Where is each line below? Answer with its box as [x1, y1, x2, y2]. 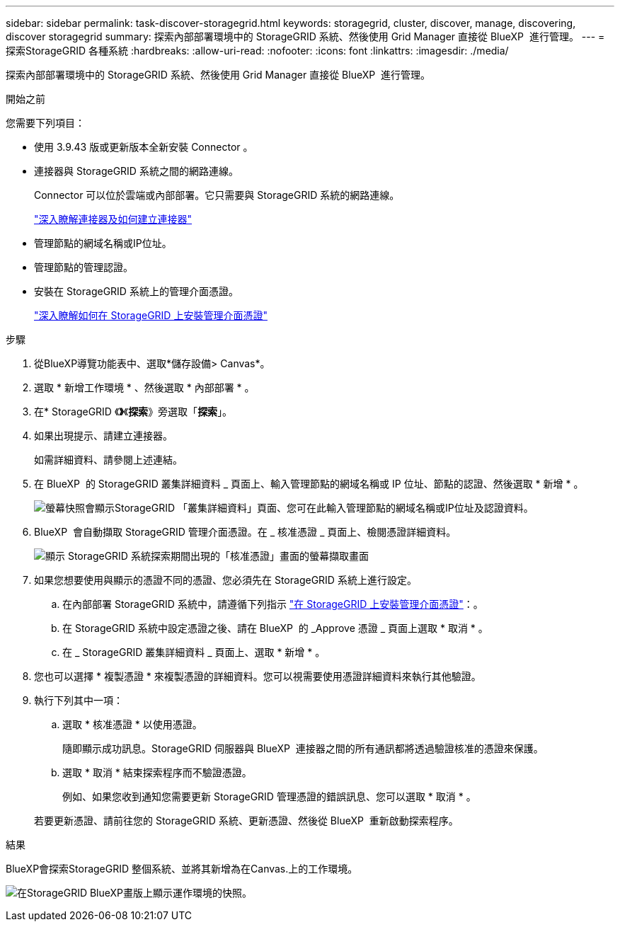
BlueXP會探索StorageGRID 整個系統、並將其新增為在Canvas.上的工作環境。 [6, 863, 358, 875]
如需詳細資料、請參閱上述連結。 [34, 454, 183, 466]
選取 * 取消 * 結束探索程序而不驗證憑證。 [62, 766, 252, 778]
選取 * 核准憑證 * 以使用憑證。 [62, 718, 202, 730]
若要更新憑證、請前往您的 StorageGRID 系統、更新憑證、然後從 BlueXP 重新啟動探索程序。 [34, 814, 459, 827]
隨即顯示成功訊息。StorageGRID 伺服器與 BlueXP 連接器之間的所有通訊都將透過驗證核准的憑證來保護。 [62, 742, 544, 754]
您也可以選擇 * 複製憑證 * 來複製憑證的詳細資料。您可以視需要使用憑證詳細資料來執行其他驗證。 [34, 670, 481, 682]
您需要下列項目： [6, 117, 85, 129]
